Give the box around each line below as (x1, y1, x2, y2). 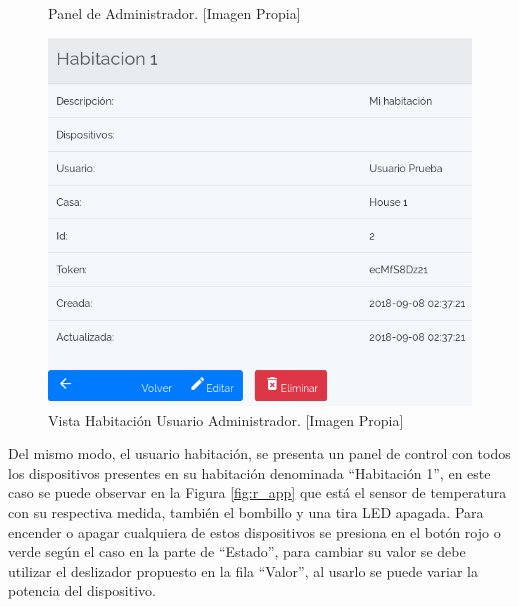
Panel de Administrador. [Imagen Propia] (48, 3, 301, 23)
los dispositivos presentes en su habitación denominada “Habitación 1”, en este (8, 462, 491, 483)
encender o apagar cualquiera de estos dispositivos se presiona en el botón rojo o (8, 521, 501, 542)
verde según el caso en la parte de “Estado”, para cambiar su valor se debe (8, 541, 466, 562)
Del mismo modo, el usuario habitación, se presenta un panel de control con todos (8, 443, 511, 464)
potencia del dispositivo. (8, 580, 156, 601)
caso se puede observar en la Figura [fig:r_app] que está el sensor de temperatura (8, 482, 507, 503)
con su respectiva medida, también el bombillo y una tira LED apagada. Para (8, 502, 484, 522)
